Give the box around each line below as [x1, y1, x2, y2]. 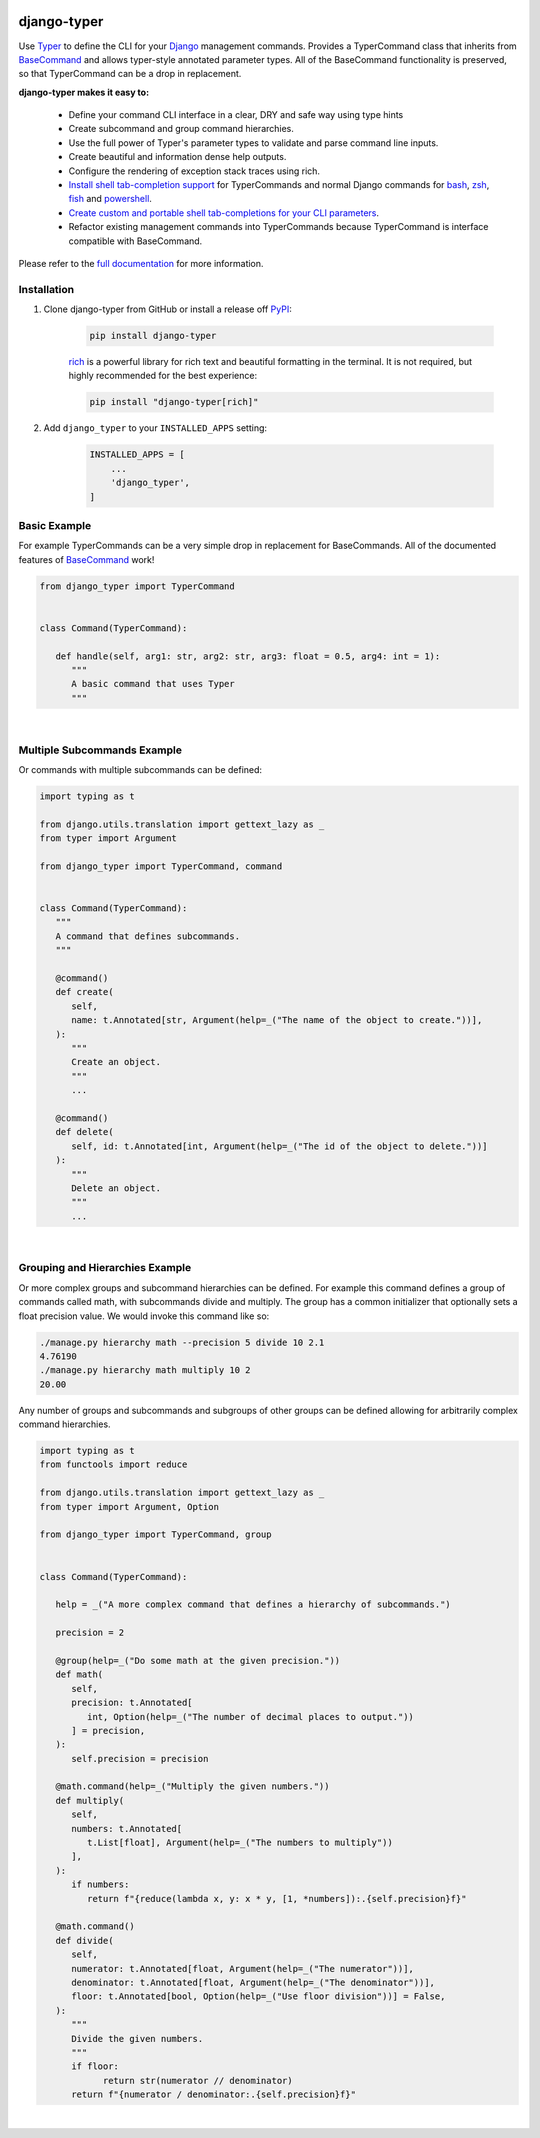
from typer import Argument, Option [39, 1501, 220, 1512]
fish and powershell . [68, 193, 152, 205]
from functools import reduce [39, 1459, 188, 1470]
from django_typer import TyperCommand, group [39, 1529, 272, 1540]
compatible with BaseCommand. [68, 235, 203, 247]
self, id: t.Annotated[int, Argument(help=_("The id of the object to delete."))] [71, 1140, 489, 1152]
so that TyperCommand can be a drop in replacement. [18, 68, 242, 80]
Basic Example [18, 518, 92, 532]
